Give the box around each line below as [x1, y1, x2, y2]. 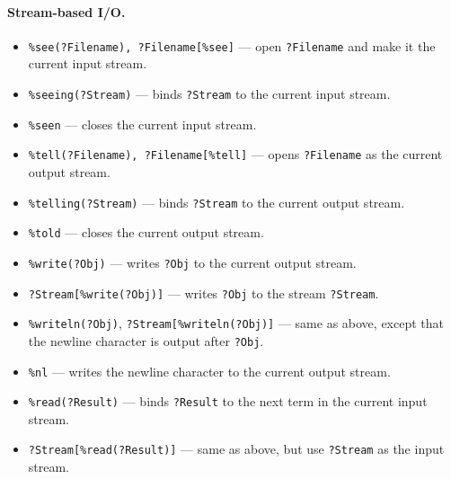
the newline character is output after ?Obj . [28, 331, 264, 350]
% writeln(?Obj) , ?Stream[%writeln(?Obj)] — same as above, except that [28, 314, 444, 333]
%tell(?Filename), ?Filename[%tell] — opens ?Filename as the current [28, 145, 443, 164]
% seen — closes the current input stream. [28, 114, 257, 133]
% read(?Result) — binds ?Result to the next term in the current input [28, 392, 428, 411]
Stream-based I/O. [7, 2, 126, 21]
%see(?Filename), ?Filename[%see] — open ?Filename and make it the [28, 36, 436, 55]
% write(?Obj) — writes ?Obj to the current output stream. [28, 253, 357, 271]
